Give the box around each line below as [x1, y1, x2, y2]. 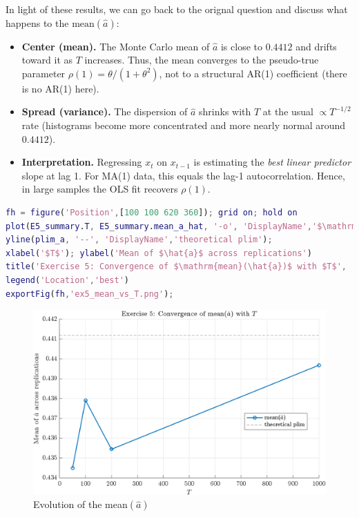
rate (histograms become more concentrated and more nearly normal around [21, 117, 346, 132]
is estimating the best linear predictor [193, 155, 351, 169]
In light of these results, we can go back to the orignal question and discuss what [6, 2, 348, 16]
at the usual [262, 104, 314, 119]
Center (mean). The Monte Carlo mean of [21, 39, 210, 53]
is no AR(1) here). [21, 81, 99, 95]
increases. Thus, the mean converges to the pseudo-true [84, 52, 319, 67]
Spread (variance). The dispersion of [21, 104, 188, 119]
